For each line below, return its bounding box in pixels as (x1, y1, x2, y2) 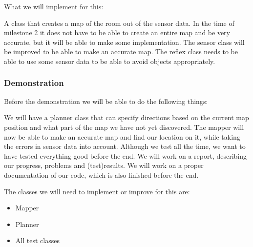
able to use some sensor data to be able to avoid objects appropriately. (4, 56, 215, 66)
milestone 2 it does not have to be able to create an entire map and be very (4, 27, 230, 38)
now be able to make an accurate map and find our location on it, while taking (4, 131, 240, 142)
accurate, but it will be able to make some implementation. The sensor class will (4, 37, 245, 47)
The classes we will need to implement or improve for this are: (4, 186, 190, 196)
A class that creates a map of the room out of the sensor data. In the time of (4, 18, 234, 28)
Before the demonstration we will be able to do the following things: (4, 96, 208, 106)
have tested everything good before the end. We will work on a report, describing (4, 150, 247, 161)
